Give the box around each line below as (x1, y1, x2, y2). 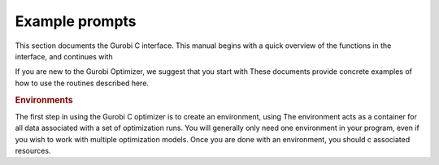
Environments (15, 94, 73, 106)
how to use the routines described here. (15, 78, 150, 88)
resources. (15, 145, 51, 155)
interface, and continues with (15, 51, 113, 61)
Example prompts (15, 12, 137, 30)
